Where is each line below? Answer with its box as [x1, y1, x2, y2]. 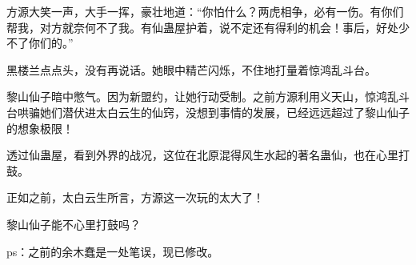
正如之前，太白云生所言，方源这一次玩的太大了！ [6, 189, 264, 206]
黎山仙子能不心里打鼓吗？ [6, 215, 141, 232]
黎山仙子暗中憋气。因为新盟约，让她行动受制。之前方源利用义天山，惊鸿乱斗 [6, 88, 410, 105]
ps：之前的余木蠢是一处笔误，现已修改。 [6, 243, 219, 259]
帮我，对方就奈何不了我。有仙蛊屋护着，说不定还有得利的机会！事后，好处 [6, 18, 398, 35]
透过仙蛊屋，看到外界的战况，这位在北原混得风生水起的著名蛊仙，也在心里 [6, 147, 398, 163]
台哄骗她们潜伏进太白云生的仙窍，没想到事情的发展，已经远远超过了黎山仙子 [6, 103, 410, 120]
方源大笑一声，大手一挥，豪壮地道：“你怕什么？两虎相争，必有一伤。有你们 [6, 3, 404, 19]
